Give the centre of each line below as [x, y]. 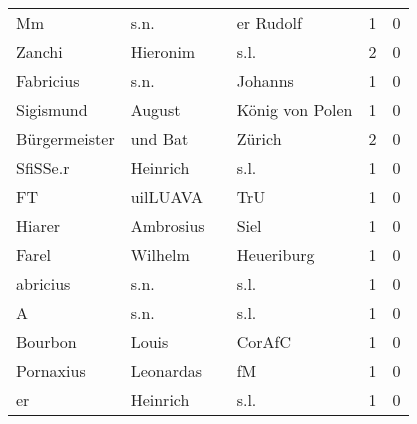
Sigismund [52, 109]
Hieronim [163, 51]
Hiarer [38, 225]
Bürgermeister [65, 138]
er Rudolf [269, 22]
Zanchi [39, 51]
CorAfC [263, 341]
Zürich [259, 138]
